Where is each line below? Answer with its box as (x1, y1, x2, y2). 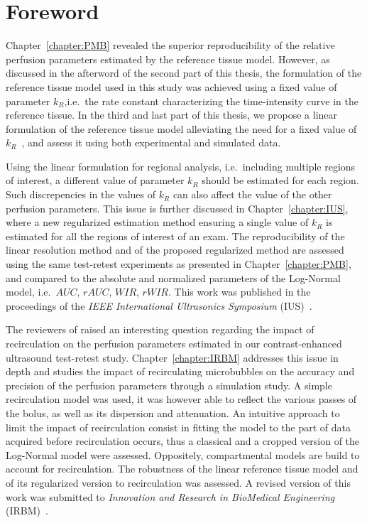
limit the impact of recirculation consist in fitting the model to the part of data (6, 419, 351, 434)
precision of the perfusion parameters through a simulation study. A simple (6, 377, 332, 392)
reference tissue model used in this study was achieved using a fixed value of (6, 79, 337, 94)
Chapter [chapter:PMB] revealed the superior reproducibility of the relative (6, 38, 335, 53)
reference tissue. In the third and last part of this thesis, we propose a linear (6, 107, 338, 122)
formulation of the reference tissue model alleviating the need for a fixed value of (6, 121, 357, 136)
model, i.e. (6, 284, 51, 299)
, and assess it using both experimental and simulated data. (21, 135, 281, 150)
